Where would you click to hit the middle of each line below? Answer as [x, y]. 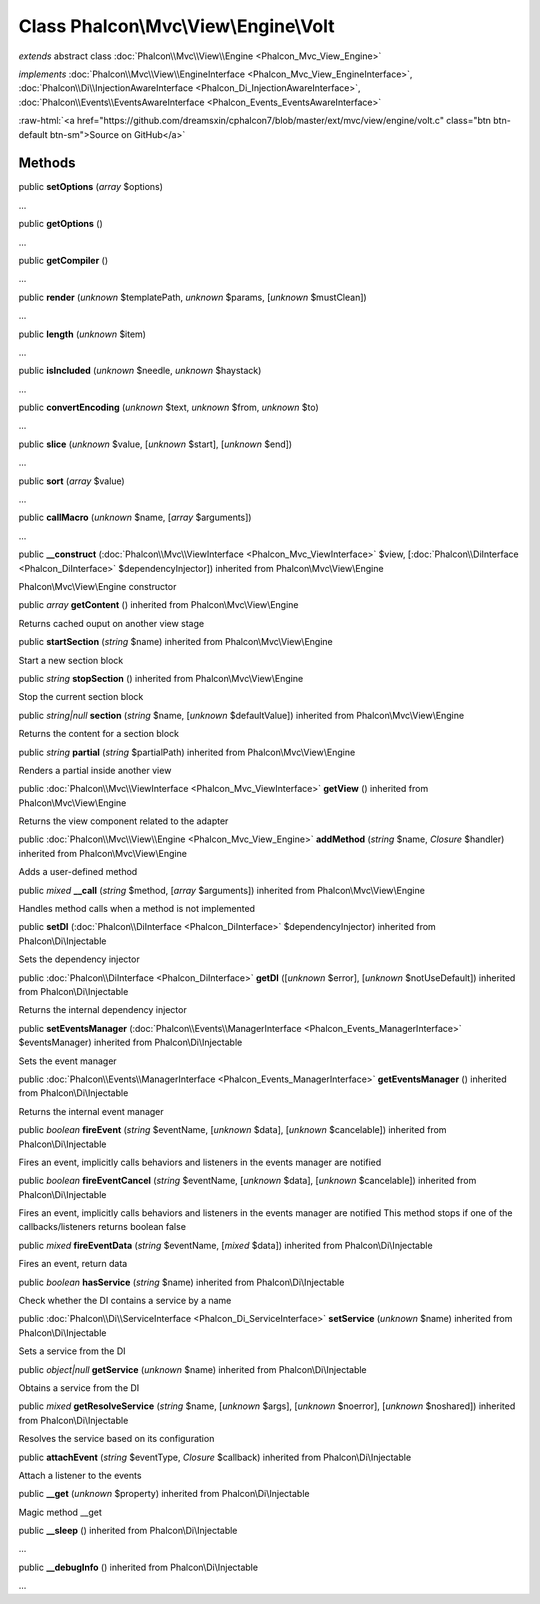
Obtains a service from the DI [79, 1387]
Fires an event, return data [73, 1264]
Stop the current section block [81, 697]
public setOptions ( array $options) [91, 187]
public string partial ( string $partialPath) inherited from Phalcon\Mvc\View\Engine [187, 752]
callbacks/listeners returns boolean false [102, 1227]
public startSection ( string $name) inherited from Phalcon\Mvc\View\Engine [176, 642]
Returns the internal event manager [91, 1111]
